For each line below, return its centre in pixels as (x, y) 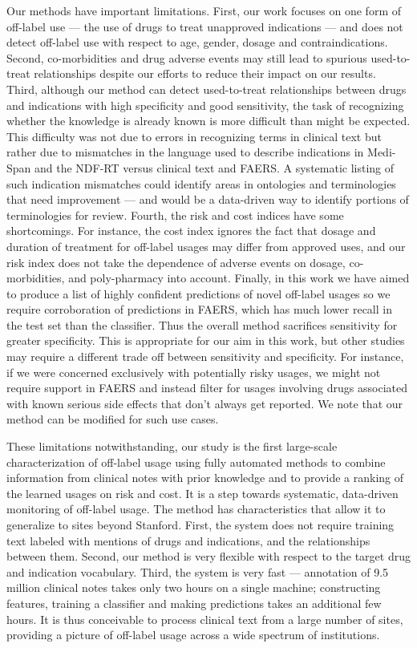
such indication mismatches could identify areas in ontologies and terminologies (201, 183)
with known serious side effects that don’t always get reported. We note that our (205, 403)
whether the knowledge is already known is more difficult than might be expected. (208, 121)
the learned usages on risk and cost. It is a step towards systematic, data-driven (202, 493)
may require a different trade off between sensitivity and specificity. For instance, (205, 356)
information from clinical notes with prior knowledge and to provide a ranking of (205, 478)
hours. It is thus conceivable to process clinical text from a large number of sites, (205, 619)
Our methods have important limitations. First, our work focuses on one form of (204, 10)
